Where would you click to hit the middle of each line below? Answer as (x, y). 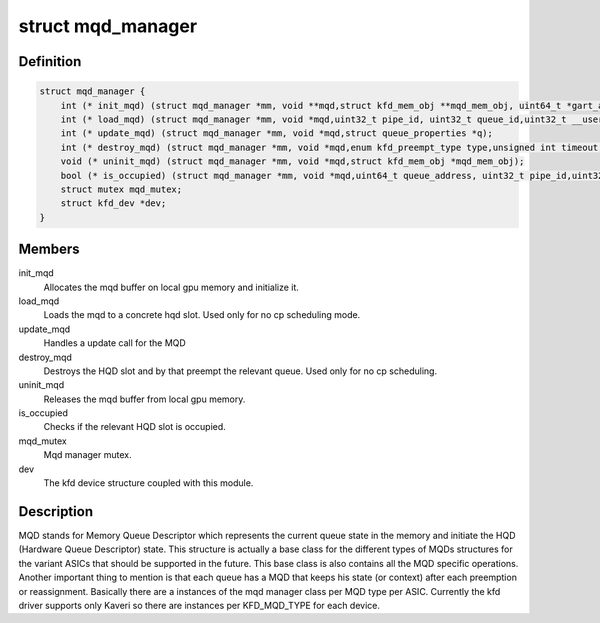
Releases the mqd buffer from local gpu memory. (144, 399)
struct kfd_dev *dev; (113, 203)
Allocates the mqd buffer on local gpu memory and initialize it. (171, 287)
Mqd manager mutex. (87, 455)
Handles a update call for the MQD (115, 343)
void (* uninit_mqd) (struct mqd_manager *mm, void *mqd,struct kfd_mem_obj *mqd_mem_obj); (292, 161)
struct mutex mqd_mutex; (121, 189)
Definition (50, 61)
